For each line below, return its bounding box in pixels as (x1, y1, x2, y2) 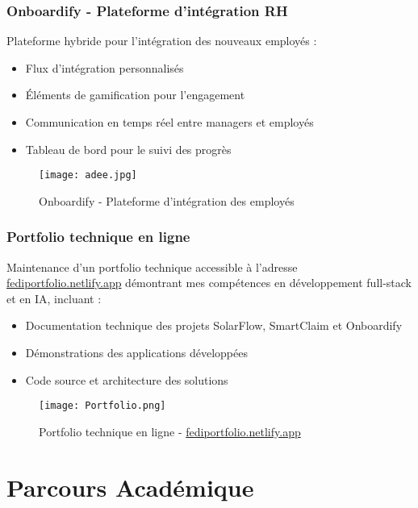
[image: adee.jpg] (39, 169, 137, 181)
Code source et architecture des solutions (25, 371, 228, 388)
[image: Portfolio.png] (39, 400, 166, 412)
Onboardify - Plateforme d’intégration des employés (39, 192, 295, 209)
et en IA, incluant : (6, 289, 102, 306)
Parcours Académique (6, 470, 254, 503)
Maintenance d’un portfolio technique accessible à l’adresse (6, 258, 298, 275)
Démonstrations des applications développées (25, 344, 248, 361)
